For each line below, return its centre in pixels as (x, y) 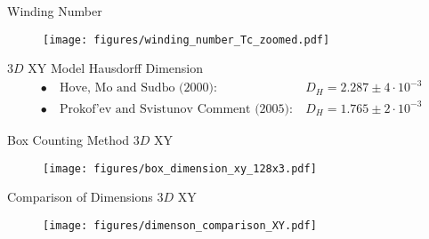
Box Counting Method (69, 139)
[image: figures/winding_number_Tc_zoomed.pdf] (186, 40)
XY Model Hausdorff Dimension (116, 68)
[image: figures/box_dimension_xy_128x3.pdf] (180, 168)
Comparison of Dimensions (80, 197)
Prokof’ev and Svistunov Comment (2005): (176, 109)
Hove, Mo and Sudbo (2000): (138, 88)
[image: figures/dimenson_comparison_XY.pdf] (180, 225)
